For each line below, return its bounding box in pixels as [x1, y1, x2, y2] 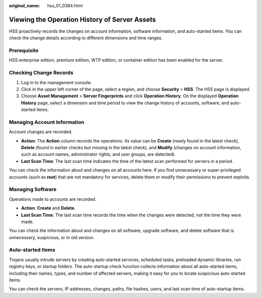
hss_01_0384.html [47, 3, 83, 8]
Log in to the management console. [21, 79, 92, 85]
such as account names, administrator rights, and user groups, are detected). [21, 151, 176, 158]
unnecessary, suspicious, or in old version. [9, 234, 95, 240]
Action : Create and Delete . [21, 205, 76, 211]
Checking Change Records [9, 70, 74, 76]
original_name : [9, 3, 40, 8]
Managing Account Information [9, 119, 84, 125]
